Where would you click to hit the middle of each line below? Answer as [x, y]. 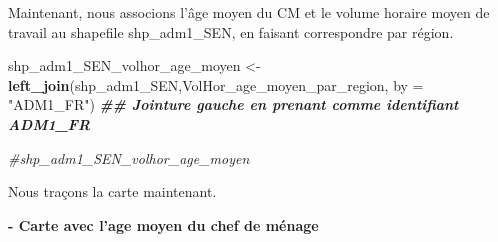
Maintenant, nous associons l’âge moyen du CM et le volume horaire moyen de [249, 12]
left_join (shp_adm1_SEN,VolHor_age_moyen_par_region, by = [216, 84]
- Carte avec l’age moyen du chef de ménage [163, 224]
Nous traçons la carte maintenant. [112, 191]
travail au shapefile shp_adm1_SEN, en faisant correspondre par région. [231, 31]
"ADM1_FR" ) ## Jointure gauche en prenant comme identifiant [233, 104]
